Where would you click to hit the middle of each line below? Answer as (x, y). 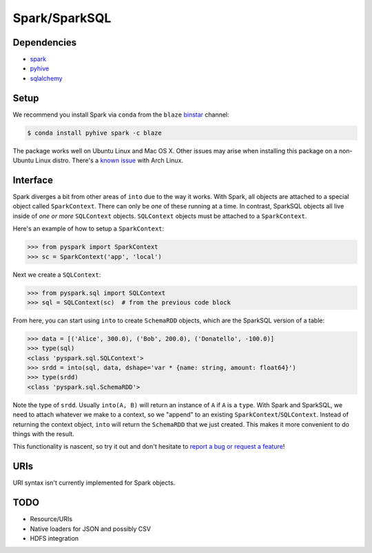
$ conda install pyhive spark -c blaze (94, 133)
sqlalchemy (46, 78)
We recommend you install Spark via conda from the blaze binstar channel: (121, 115)
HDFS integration (54, 538)
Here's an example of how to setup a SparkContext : (89, 229)
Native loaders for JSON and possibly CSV (91, 529)
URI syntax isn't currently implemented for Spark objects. (94, 483)
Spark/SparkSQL (62, 18)
